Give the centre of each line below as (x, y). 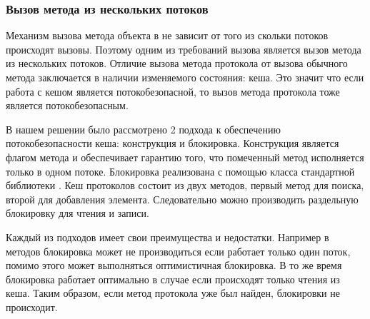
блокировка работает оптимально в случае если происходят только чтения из (173, 279)
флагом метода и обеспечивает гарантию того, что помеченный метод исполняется (185, 157)
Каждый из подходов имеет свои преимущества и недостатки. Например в (167, 237)
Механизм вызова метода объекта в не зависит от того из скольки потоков (167, 35)
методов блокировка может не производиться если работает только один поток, (178, 251)
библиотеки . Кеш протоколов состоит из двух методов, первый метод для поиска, (185, 185)
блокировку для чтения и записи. (77, 213)
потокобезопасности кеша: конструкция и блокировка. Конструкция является (172, 143)
